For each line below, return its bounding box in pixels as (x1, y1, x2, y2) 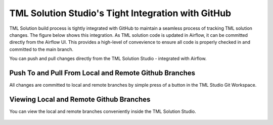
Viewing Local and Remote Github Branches (9, 95, 151, 103)
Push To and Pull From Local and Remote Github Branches (9, 69, 196, 77)
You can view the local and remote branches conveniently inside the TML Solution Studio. (9, 108, 197, 114)
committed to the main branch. (9, 46, 73, 52)
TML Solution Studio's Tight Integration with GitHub (9, 8, 232, 19)
